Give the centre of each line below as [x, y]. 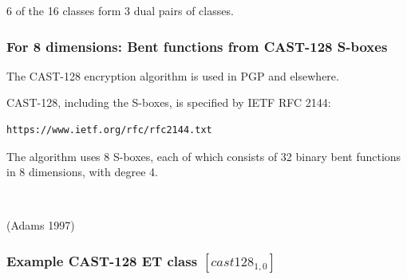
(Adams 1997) [41, 225]
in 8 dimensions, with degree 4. [82, 172]
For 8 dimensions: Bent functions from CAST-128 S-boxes [197, 46]
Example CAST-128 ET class [102, 260]
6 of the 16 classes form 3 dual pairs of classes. [120, 10]
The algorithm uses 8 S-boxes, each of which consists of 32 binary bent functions [204, 156]
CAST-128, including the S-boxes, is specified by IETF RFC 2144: [169, 102]
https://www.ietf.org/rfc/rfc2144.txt [109, 130]
